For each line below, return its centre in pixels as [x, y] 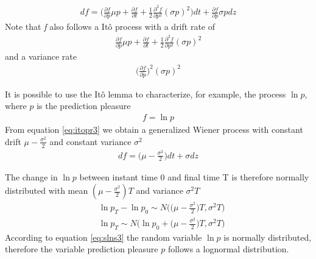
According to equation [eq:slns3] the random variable [104, 237]
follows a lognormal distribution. [228, 249]
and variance [160, 190]
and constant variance [90, 141]
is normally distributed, [268, 237]
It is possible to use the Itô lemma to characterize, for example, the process [146, 94]
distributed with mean [47, 190]
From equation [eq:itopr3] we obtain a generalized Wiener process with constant [154, 129]
